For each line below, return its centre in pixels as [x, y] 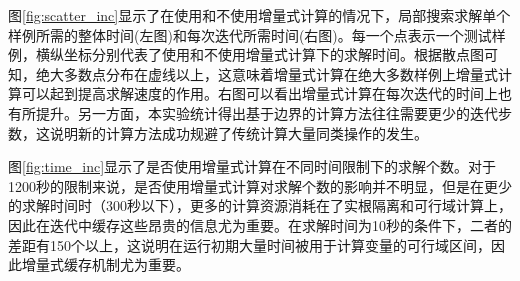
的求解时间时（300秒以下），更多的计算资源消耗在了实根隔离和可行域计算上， [260, 205]
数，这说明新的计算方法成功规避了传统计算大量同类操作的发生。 [218, 132]
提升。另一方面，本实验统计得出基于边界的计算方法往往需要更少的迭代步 [273, 112]
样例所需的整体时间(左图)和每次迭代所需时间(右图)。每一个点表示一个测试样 [257, 34]
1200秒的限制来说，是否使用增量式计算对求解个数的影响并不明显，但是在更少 [260, 185]
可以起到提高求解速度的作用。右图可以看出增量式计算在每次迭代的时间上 [259, 93]
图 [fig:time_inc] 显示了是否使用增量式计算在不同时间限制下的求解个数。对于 [252, 166]
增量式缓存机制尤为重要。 [105, 264]
